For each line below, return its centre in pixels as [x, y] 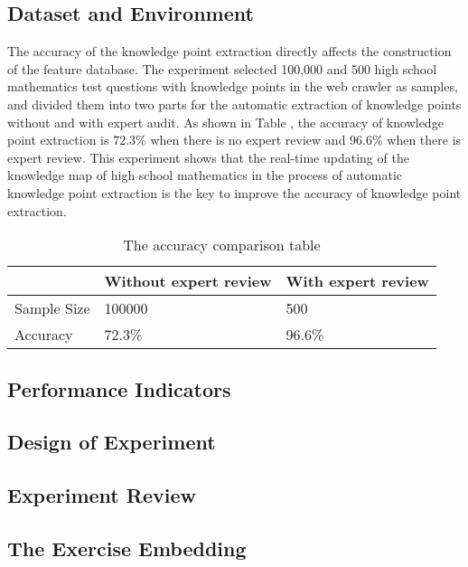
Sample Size [52, 308]
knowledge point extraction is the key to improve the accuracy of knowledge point [234, 192]
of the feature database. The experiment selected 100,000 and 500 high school [222, 68]
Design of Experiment [112, 442]
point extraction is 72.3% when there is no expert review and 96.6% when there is [234, 140]
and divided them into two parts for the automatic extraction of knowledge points [234, 104]
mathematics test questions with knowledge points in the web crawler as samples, [233, 86]
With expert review [357, 281]
